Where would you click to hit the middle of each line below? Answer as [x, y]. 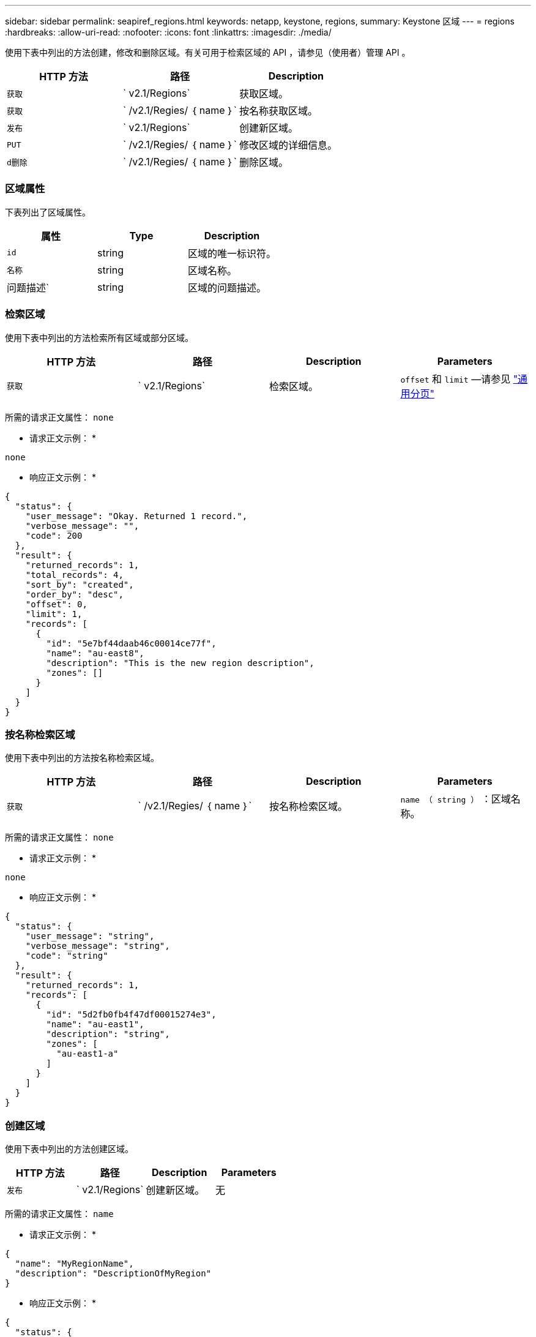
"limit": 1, [54, 614]
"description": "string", [108, 1034]
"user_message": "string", [90, 936]
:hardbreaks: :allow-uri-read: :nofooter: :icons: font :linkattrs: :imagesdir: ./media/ [168, 32]
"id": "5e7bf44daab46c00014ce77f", [131, 643]
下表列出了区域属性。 [48, 212]
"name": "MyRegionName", [74, 1264]
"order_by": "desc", [74, 594]
